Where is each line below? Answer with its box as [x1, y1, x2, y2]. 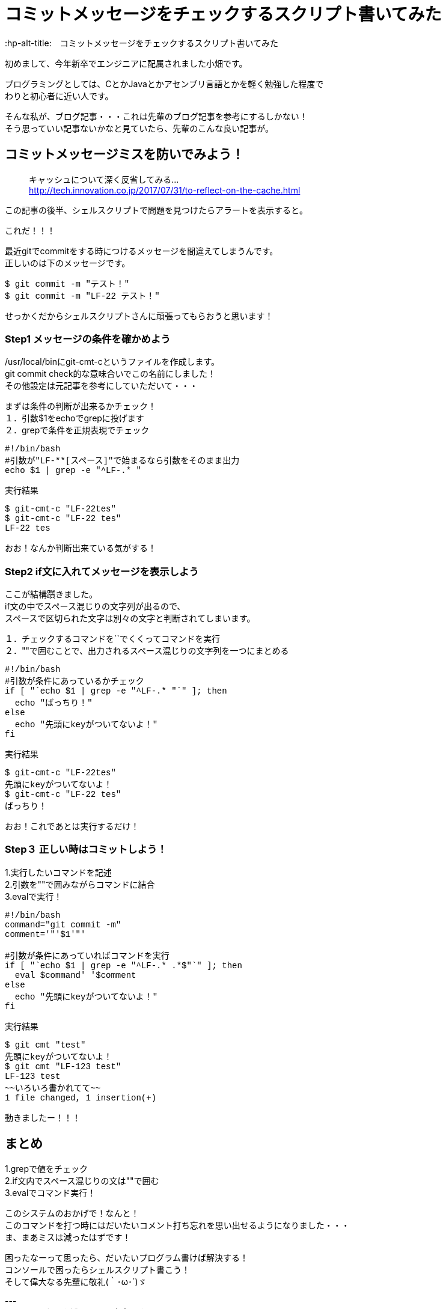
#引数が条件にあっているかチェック [5, 677, 144, 687]
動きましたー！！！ [5, 1112, 81, 1123]
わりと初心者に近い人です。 [5, 90, 114, 101]
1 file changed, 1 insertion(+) [5, 1093, 157, 1103]
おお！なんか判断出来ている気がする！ [5, 543, 156, 554]
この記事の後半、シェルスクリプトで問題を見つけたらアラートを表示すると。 [5, 204, 308, 215]
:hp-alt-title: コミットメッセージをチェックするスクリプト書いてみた [5, 37, 278, 48]
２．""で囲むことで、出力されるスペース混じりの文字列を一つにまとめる [5, 645, 289, 656]
